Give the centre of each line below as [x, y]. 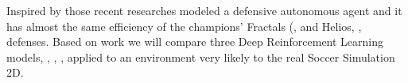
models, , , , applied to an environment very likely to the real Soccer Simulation [201, 57]
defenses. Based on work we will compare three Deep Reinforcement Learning [195, 41]
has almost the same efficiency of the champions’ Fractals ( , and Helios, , [184, 26]
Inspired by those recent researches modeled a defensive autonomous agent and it [204, 10]
